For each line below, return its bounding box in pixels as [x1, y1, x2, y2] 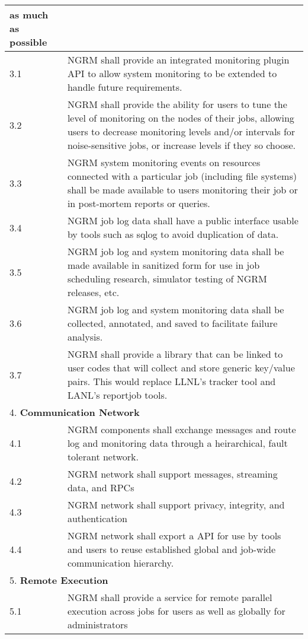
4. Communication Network [9, 405, 140, 419]
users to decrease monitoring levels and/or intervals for [67, 125, 296, 138]
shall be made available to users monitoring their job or [67, 183, 298, 196]
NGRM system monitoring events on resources [67, 155, 261, 169]
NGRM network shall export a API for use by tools [67, 529, 281, 542]
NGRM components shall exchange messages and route [67, 422, 296, 436]
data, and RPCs [67, 481, 134, 494]
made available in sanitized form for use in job [67, 258, 260, 272]
